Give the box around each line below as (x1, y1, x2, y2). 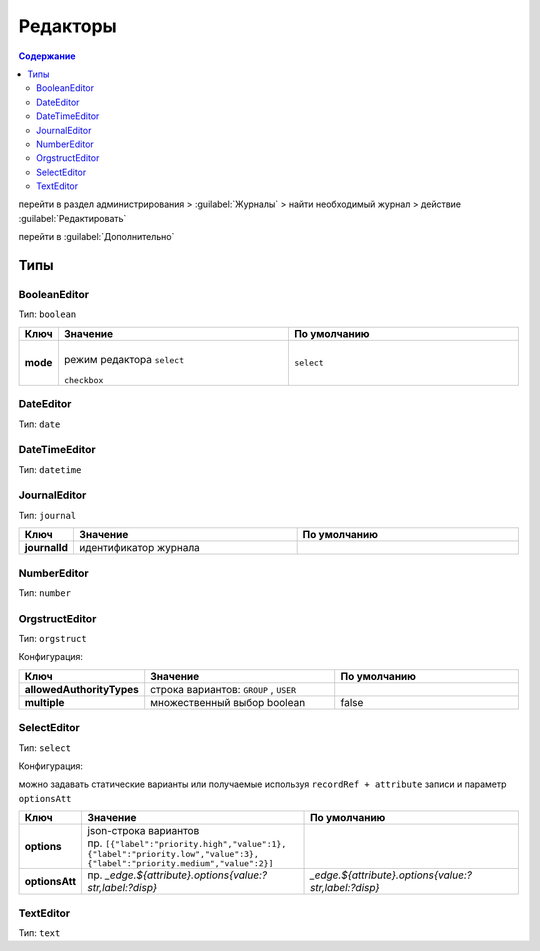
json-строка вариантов (87, 824, 200, 838)
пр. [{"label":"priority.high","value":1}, (87, 836, 287, 850)
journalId (24, 541, 69, 555)
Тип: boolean (18, 308, 77, 320)
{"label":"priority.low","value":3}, (87, 849, 260, 860)
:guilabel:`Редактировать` (18, 212, 127, 224)
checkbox (63, 375, 104, 385)
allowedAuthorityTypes (24, 682, 139, 696)
